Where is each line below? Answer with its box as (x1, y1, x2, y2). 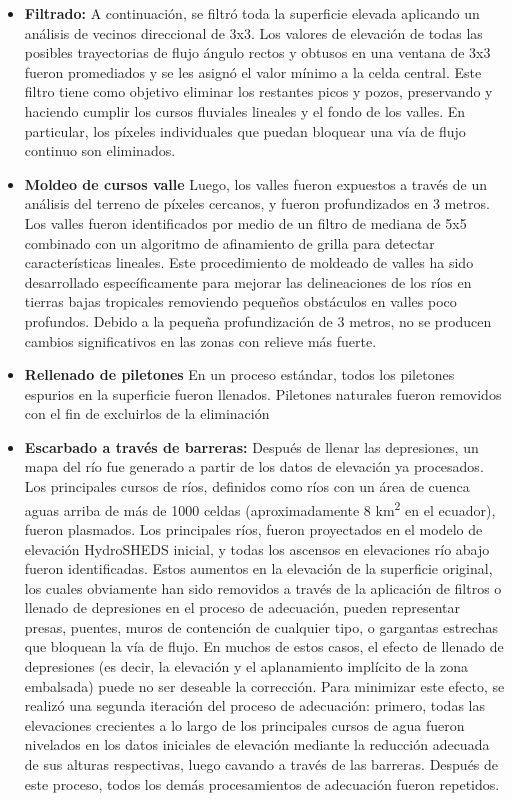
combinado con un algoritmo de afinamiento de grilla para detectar (24, 232, 435, 253)
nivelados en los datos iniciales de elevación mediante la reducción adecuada (24, 734, 490, 755)
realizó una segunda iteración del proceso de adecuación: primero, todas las (24, 695, 485, 716)
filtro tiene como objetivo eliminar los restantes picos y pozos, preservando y (24, 81, 493, 102)
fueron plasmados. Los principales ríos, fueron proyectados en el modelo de (24, 518, 483, 539)
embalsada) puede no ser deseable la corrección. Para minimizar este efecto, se (24, 675, 505, 696)
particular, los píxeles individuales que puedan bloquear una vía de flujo (24, 120, 466, 141)
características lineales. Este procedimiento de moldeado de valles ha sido (24, 252, 474, 273)
